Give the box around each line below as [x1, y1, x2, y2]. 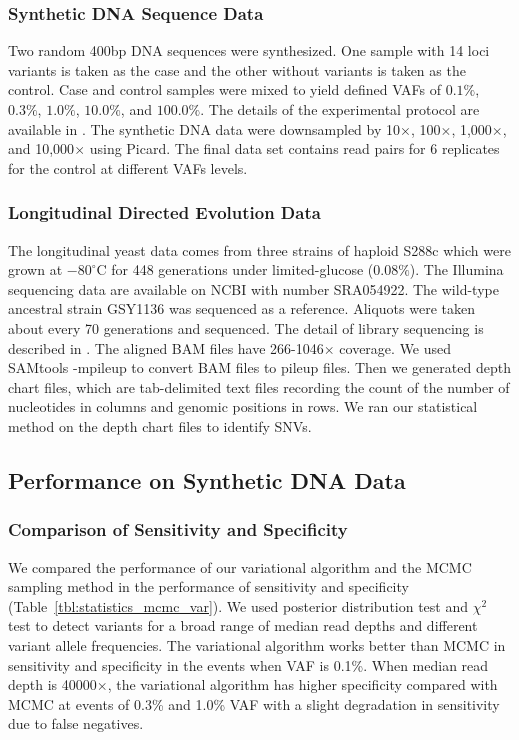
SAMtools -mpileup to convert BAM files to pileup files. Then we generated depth [8, 357, 511, 378]
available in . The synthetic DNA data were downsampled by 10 [8, 118, 400, 139]
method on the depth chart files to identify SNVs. [8, 415, 312, 436]
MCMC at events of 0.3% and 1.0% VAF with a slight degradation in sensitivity [8, 693, 500, 714]
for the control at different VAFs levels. [8, 157, 248, 178]
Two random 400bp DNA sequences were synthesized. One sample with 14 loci [8, 40, 490, 61]
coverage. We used [339, 337, 452, 358]
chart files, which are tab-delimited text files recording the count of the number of [8, 376, 510, 397]
